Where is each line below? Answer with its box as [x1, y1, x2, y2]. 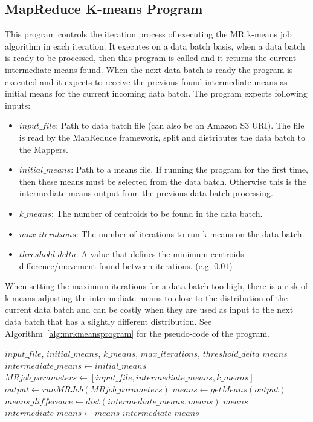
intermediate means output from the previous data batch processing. [19, 187, 273, 199]
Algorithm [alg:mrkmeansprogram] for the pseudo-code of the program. [5, 327, 269, 339]
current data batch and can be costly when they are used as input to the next [5, 303, 294, 316]
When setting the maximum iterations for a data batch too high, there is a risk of [5, 280, 308, 292]
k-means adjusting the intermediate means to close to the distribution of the [5, 291, 288, 304]
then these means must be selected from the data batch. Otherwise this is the [19, 174, 306, 187]
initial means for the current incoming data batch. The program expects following [5, 87, 308, 100]
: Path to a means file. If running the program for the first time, [71, 163, 308, 176]
